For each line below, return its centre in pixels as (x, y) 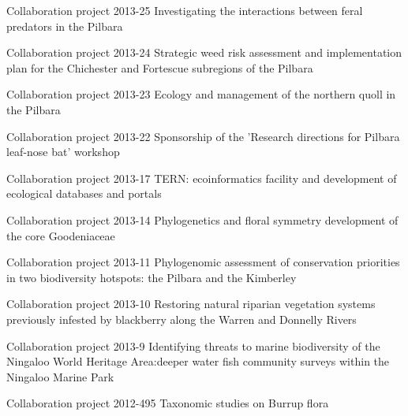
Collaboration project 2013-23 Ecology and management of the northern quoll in (201, 94)
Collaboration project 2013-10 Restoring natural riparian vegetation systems (191, 304)
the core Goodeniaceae (61, 235)
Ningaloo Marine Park (60, 376)
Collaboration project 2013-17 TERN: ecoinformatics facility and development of (202, 178)
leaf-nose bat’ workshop (63, 152)
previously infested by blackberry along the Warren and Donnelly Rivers (182, 319)
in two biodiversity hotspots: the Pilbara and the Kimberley (152, 277)
